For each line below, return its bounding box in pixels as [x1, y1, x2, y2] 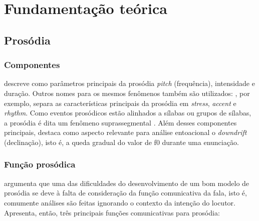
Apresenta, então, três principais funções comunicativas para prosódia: [4, 207, 220, 217]
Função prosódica [4, 158, 76, 170]
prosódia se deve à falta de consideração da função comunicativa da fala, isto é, [4, 187, 247, 198]
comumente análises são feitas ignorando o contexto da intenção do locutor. [4, 197, 235, 207]
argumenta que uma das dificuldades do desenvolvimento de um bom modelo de [4, 177, 249, 188]
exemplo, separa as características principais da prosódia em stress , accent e [4, 97, 236, 108]
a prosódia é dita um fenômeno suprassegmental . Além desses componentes [4, 117, 237, 127]
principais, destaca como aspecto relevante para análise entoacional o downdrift [4, 127, 247, 137]
